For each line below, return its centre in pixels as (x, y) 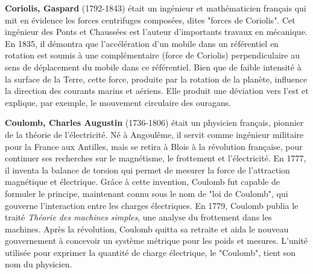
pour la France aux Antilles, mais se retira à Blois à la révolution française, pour (154, 146)
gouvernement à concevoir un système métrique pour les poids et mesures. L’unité (156, 241)
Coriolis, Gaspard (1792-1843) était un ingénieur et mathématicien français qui (156, 8)
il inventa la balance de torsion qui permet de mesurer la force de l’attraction (147, 170)
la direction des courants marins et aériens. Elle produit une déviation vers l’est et (157, 91)
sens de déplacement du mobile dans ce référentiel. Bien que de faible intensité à (153, 67)
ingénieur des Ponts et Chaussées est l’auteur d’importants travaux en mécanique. (156, 32)
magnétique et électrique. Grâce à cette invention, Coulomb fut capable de (142, 182)
